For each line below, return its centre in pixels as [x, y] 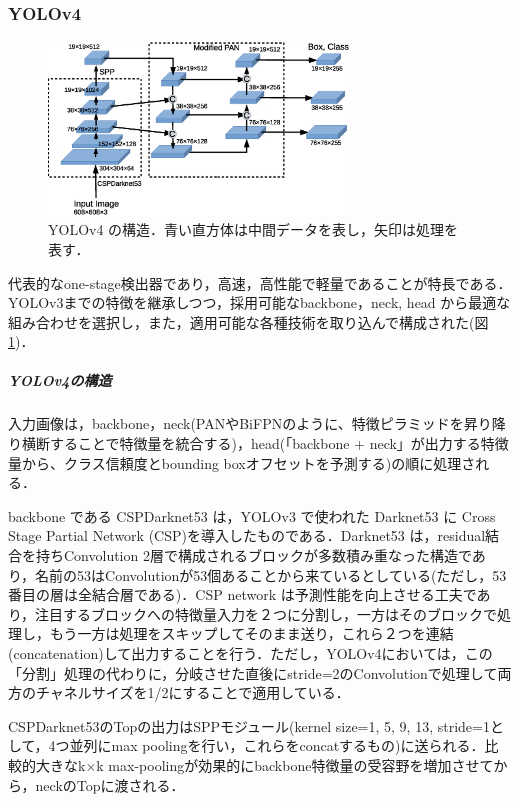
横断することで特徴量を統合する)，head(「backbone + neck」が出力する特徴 [265, 443]
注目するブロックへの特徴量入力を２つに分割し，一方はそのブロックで [266, 613]
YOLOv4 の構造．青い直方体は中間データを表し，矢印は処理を [253, 229]
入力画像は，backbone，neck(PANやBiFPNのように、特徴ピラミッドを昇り [250, 423]
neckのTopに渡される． [110, 784]
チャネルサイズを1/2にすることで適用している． [192, 692]
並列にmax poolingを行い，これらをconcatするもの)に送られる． [277, 745]
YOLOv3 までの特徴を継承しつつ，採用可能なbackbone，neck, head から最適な [259, 302]
